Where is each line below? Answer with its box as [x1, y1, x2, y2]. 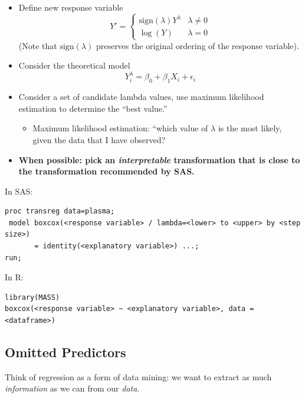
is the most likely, [218, 122, 282, 134]
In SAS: [5, 185, 33, 197]
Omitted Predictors [5, 343, 126, 361]
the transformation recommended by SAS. [18, 165, 195, 177]
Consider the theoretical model [18, 59, 130, 72]
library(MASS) [5, 293, 60, 302]
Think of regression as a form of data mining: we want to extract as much [5, 370, 272, 383]
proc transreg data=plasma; [5, 207, 115, 216]
